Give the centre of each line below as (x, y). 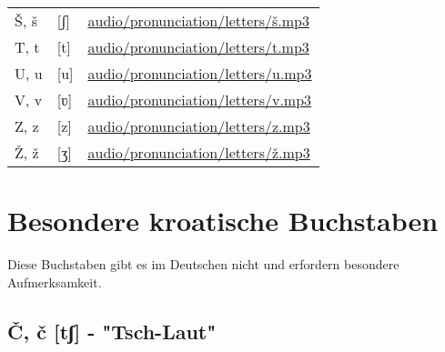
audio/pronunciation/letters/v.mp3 (200, 100)
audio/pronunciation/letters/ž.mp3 (199, 152)
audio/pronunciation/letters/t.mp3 (198, 47)
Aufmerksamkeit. (55, 282)
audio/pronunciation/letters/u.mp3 (200, 73)
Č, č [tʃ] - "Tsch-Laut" (112, 331)
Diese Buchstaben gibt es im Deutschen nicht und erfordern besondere (203, 264)
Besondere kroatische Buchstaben (223, 221)
